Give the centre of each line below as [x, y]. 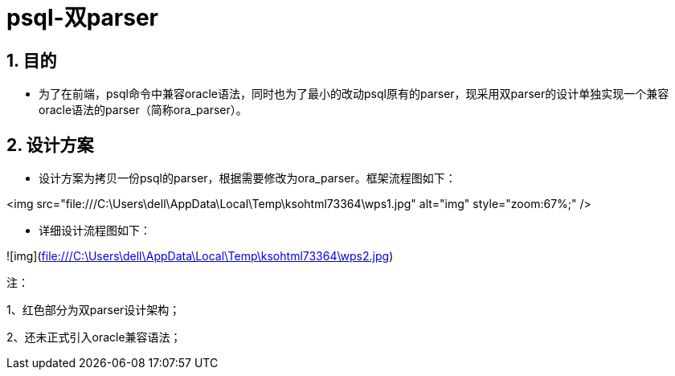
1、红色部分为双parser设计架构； [94, 310]
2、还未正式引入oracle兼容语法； [94, 337]
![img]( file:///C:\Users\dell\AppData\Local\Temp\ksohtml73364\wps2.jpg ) [200, 256]
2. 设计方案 [50, 145]
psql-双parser [83, 18]
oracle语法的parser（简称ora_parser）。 [143, 110]
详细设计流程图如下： [95, 231]
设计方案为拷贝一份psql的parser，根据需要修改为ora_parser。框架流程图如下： [247, 178]
